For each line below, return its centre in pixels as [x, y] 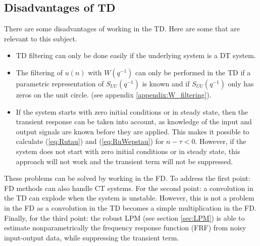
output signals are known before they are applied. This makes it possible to [133, 131]
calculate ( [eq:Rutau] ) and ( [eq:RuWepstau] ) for [90, 141]
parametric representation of [60, 83]
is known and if [166, 83]
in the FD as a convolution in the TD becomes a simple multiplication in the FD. [130, 207]
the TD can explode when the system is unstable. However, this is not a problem [129, 198]
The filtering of [39, 72]
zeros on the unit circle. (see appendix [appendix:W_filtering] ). [114, 94]
